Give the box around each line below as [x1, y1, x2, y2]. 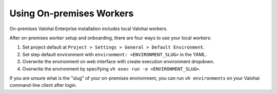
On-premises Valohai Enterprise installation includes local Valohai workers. [9, 26, 168, 32]
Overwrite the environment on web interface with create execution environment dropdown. [22, 59, 215, 65]
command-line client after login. [9, 82, 77, 88]
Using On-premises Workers [9, 8, 134, 19]
